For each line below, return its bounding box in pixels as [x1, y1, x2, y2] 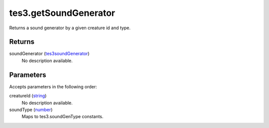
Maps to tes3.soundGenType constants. [21, 114, 104, 120]
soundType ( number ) [9, 107, 53, 113]
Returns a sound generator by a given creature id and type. [9, 25, 131, 31]
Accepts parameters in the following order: [9, 83, 97, 89]
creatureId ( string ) [9, 93, 47, 99]
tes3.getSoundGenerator [9, 7, 116, 18]
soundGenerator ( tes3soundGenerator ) [9, 51, 90, 57]
